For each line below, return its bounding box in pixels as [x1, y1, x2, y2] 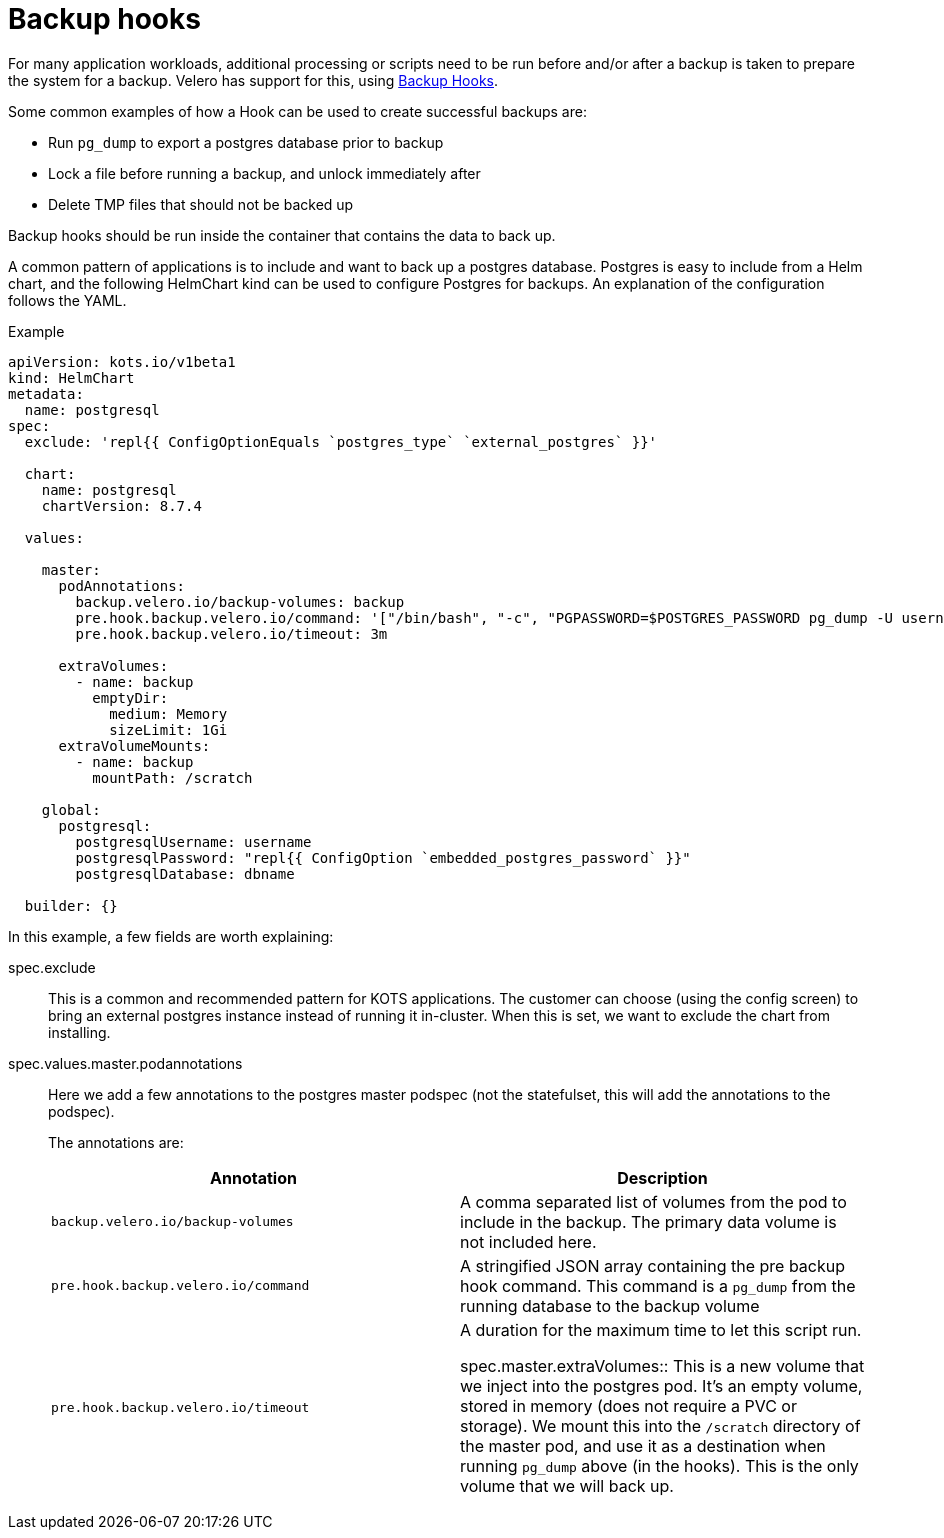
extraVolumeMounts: [58, 737, 211, 754]
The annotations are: [48, 1133, 184, 1151]
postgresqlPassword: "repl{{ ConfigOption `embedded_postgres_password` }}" [75, 849, 691, 866]
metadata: [8, 385, 84, 402]
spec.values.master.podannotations [8, 1054, 243, 1072]
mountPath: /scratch [92, 769, 253, 786]
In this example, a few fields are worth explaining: [8, 927, 334, 945]
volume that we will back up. [460, 1475, 674, 1496]
